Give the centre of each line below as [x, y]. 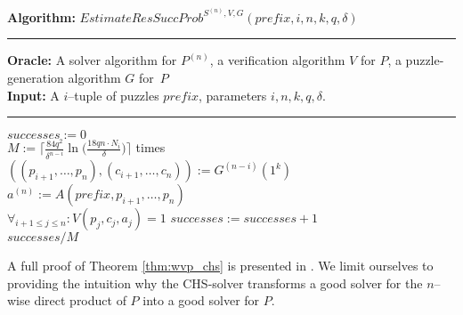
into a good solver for [201, 300]
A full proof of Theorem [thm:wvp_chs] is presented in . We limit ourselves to [220, 266]
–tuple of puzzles [114, 95]
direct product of [80, 300]
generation [36, 77]
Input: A [33, 95]
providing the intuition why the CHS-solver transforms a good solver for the [215, 283]
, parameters [233, 95]
